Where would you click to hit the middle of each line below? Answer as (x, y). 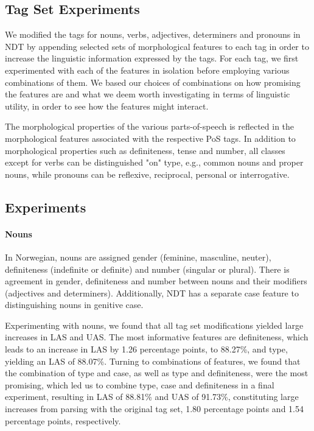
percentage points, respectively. (63, 420)
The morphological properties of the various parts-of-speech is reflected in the (150, 126)
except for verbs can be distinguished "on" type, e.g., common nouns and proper (154, 162)
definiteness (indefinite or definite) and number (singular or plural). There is (147, 269)
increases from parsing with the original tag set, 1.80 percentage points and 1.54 (154, 409)
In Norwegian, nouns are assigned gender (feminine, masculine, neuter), (138, 257)
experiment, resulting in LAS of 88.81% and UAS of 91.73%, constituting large (152, 397)
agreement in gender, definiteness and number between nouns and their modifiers (156, 281)
